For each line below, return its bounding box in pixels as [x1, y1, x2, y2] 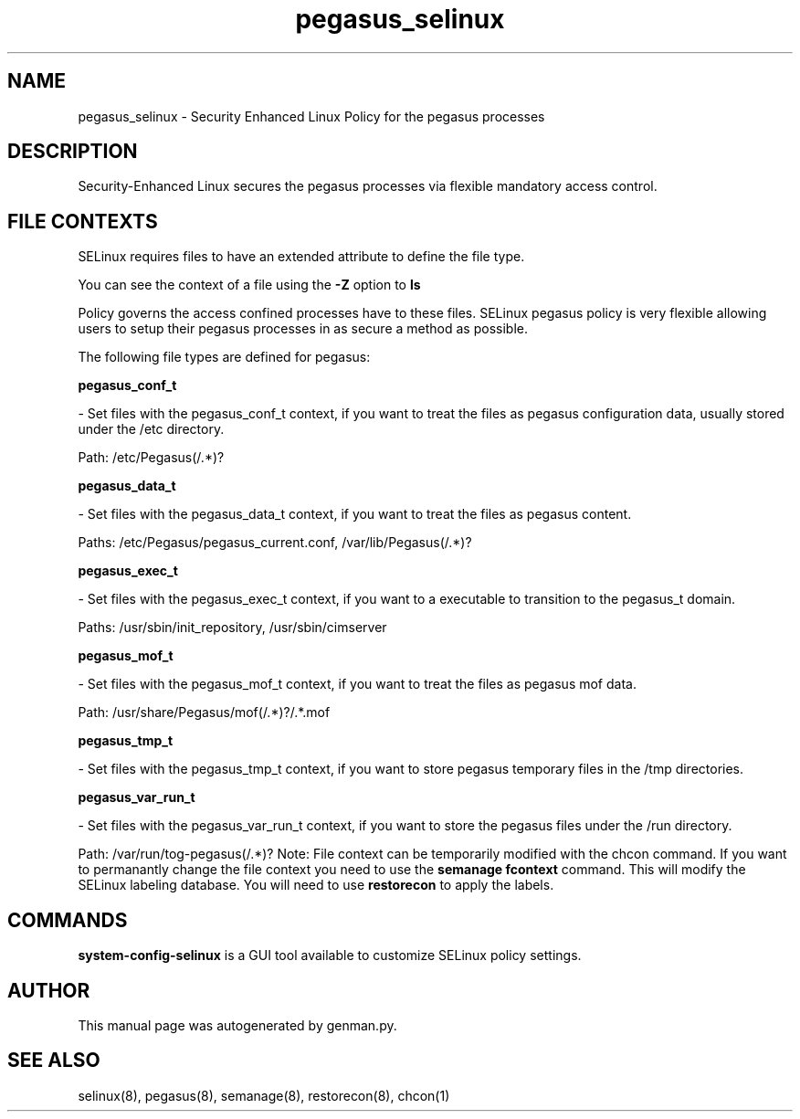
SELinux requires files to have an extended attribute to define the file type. [78, 248, 525, 265]
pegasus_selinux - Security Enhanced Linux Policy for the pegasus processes [78, 108, 545, 124]
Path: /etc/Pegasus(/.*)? [78, 449, 225, 466]
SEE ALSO [7, 1049, 100, 1072]
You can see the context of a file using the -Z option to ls [78, 277, 421, 293]
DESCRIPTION [7, 140, 138, 164]
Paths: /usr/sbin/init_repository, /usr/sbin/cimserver [78, 619, 387, 636]
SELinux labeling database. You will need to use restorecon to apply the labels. [78, 877, 554, 893]
